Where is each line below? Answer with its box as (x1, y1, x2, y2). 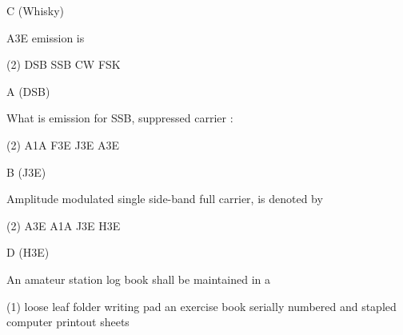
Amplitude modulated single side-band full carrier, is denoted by (6, 190, 323, 207)
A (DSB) (6, 82, 50, 99)
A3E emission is (6, 29, 85, 46)
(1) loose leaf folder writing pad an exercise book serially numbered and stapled (6, 297, 397, 314)
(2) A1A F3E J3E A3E (6, 136, 119, 153)
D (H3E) (6, 244, 50, 261)
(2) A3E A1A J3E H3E (6, 217, 121, 233)
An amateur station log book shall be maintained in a (6, 270, 270, 287)
